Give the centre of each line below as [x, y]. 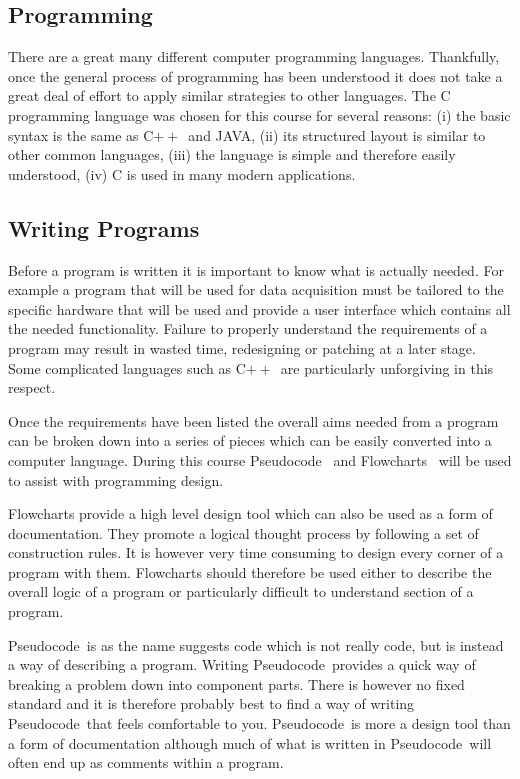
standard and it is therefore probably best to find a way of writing [211, 703]
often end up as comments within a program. [146, 762]
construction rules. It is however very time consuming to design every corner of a [256, 552]
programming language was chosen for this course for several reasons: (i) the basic [259, 114]
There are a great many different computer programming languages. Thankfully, [254, 56]
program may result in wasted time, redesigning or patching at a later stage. [242, 347]
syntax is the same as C [81, 134]
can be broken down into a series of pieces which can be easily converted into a [250, 440]
